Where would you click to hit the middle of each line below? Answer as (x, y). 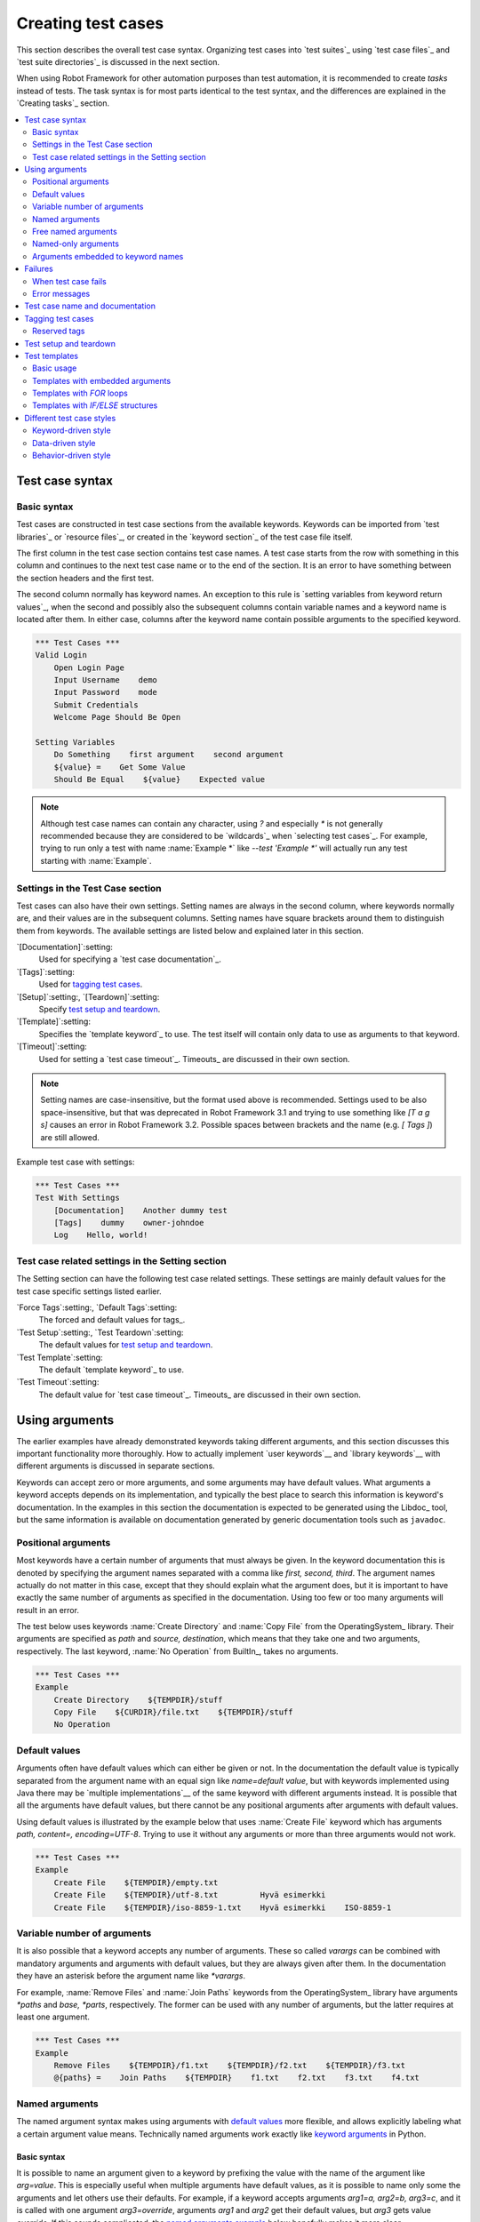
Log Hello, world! (101, 1235)
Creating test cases (90, 23)
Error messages (61, 293)
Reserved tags (59, 331)
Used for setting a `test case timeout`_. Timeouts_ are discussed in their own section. (194, 1059)
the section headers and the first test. (85, 578)
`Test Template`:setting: (60, 1357)
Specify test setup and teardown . (100, 1010)
